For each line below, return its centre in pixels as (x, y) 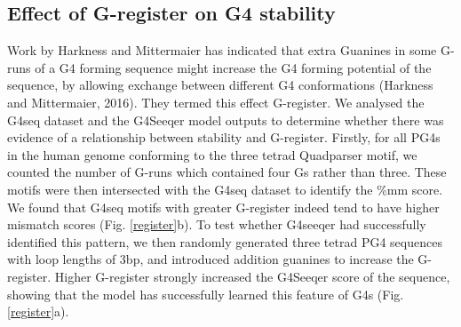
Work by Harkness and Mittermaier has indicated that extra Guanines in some (222, 50)
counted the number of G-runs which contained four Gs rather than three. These (227, 172)
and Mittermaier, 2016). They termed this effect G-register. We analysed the (216, 102)
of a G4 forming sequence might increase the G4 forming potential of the (233, 67)
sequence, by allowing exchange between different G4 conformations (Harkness (220, 85)
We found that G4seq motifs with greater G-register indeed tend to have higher (223, 207)
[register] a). (38, 311)
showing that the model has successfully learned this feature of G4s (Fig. (206, 294)
